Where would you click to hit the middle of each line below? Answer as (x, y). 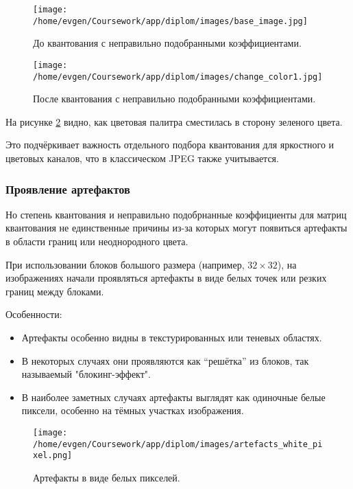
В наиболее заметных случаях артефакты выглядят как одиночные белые (173, 397)
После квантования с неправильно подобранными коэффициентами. (174, 99)
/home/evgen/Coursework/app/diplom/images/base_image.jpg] (170, 21)
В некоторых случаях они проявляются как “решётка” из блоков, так (165, 360)
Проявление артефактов (68, 189)
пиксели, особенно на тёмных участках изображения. (133, 410)
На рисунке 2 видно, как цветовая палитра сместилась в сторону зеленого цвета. (174, 121)
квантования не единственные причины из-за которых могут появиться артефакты (176, 228)
